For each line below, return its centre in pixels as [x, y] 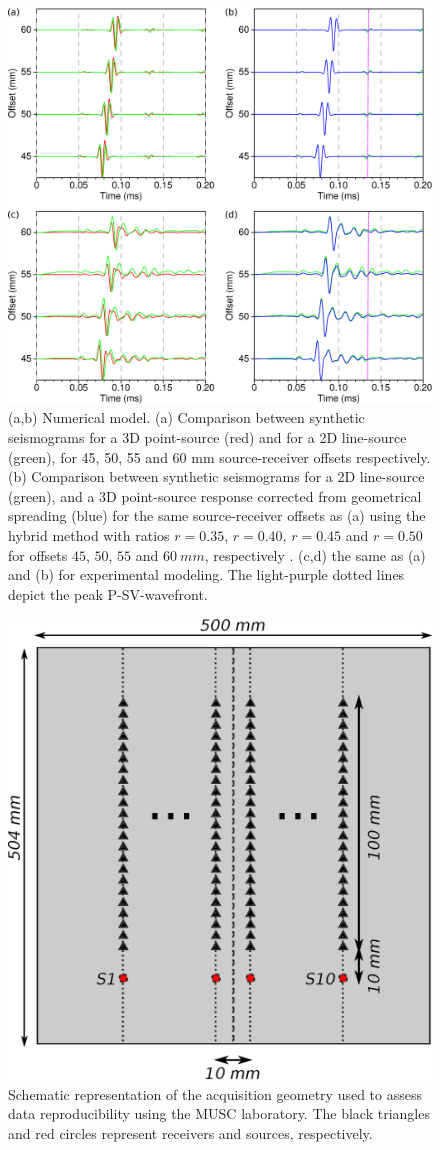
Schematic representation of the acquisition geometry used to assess [215, 1093]
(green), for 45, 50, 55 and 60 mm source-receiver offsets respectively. [219, 456]
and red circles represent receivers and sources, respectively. [190, 1133]
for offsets [38, 554]
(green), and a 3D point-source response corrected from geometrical [215, 495]
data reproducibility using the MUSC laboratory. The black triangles [219, 1113]
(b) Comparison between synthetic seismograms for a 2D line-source [216, 476]
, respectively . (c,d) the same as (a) [315, 554]
